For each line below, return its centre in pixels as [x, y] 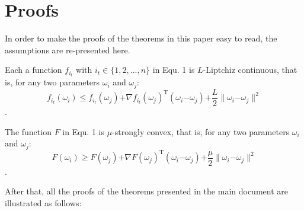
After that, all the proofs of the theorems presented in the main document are [146, 191]
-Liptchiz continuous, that [250, 70]
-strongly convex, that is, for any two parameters [201, 131]
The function [28, 131]
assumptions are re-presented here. [68, 49]
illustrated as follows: [43, 202]
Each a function [33, 70]
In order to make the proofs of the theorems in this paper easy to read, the [141, 38]
